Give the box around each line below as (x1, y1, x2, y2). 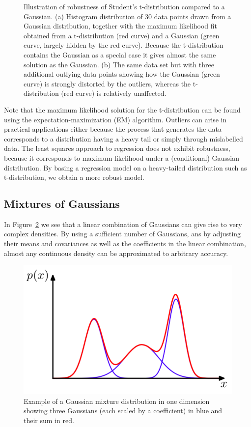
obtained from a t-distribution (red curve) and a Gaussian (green (24, 30, 220, 40)
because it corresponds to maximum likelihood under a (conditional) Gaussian (4, 152, 239, 163)
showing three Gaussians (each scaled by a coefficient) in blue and (24, 405, 223, 416)
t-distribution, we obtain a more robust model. (4, 172, 144, 182)
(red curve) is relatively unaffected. (61, 88, 167, 98)
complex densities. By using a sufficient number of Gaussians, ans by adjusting (4, 228, 241, 239)
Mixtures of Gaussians (4, 196, 120, 211)
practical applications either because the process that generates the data (4, 124, 222, 134)
